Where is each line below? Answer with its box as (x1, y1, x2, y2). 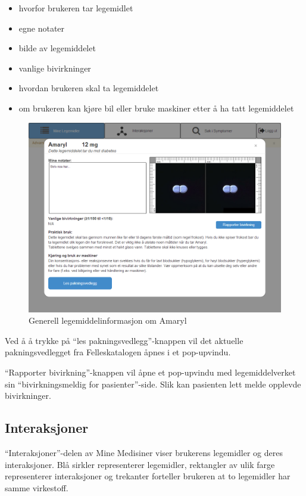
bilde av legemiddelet (18, 42, 96, 54)
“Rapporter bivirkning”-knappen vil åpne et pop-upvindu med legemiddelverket (5, 365, 296, 378)
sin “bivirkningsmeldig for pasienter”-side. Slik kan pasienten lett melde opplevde (5, 377, 301, 390)
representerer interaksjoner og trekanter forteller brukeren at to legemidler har (5, 470, 291, 482)
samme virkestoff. (5, 481, 68, 494)
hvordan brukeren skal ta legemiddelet (18, 82, 159, 94)
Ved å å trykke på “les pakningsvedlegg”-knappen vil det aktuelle (5, 334, 243, 346)
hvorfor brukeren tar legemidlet (18, 2, 133, 14)
